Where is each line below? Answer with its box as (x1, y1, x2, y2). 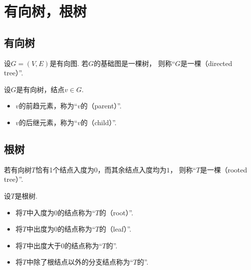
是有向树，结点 (16, 84, 65, 94)
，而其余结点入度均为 (97, 164, 167, 174)
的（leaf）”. (99, 224, 131, 234)
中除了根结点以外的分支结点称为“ (26, 257, 133, 267)
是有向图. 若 (49, 58, 89, 68)
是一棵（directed (180, 58, 232, 68)
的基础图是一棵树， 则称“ (94, 58, 175, 68)
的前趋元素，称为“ (19, 101, 78, 111)
